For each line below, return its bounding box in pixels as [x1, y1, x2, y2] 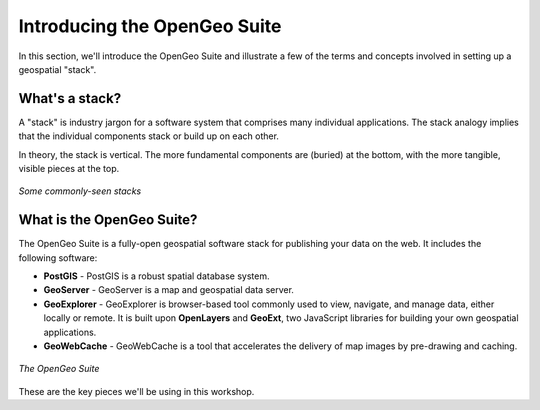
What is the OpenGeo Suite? [18, 211, 198, 229]
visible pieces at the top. [18, 163, 120, 175]
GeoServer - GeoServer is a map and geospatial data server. [43, 284, 295, 296]
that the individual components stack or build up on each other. [18, 130, 280, 142]
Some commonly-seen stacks [18, 185, 142, 197]
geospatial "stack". [18, 63, 97, 75]
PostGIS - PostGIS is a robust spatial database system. [43, 270, 270, 282]
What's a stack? [18, 90, 122, 107]
